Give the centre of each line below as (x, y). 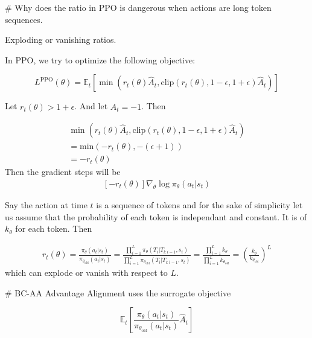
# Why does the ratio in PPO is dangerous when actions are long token (138, 7)
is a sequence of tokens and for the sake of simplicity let (199, 204)
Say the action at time (46, 204)
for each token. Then (54, 228)
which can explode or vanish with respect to (86, 273)
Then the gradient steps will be (63, 172)
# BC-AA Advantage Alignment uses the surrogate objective (118, 292)
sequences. (24, 19)
